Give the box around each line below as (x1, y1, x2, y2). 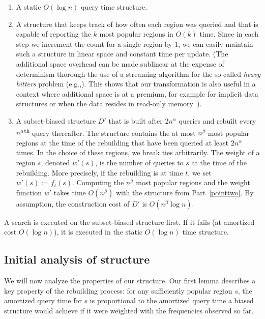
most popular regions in (99, 28, 173, 39)
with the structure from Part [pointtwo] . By (115, 187, 254, 197)
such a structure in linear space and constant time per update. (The (16, 48, 228, 59)
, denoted (41, 157, 70, 167)
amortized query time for (4, 295, 82, 306)
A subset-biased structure (16, 115, 96, 126)
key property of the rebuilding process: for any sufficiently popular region (4, 285, 232, 296)
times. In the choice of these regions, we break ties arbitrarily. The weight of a (16, 147, 260, 158)
